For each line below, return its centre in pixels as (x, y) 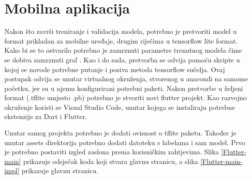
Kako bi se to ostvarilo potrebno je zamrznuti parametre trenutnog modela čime (123, 50)
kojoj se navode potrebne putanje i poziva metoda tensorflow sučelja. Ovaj (115, 69)
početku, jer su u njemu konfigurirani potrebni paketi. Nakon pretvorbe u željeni (124, 88)
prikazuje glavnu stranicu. (60, 171)
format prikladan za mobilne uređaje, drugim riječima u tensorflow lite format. (121, 40)
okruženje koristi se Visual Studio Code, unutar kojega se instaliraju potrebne (120, 107)
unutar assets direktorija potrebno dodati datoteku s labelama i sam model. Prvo (125, 142)
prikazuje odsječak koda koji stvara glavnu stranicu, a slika (111, 161)
